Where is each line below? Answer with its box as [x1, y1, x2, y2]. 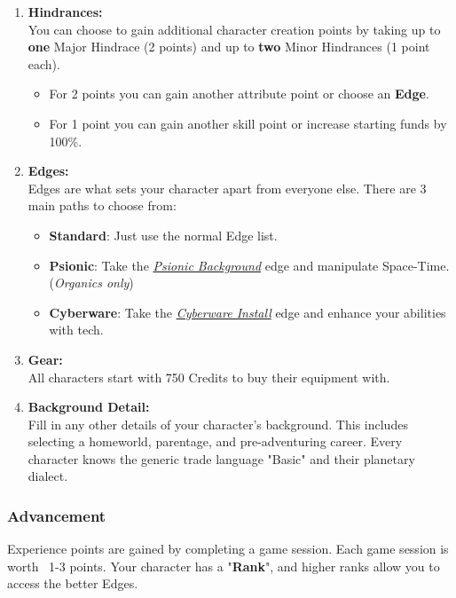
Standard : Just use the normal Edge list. [49, 225, 278, 244]
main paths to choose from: [28, 196, 177, 215]
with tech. [49, 320, 104, 339]
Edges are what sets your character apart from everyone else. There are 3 [28, 178, 427, 197]
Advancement [7, 504, 106, 526]
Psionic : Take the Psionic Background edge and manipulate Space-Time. [49, 256, 450, 274]
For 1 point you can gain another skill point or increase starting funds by [49, 114, 447, 132]
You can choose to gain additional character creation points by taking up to [28, 20, 441, 38]
